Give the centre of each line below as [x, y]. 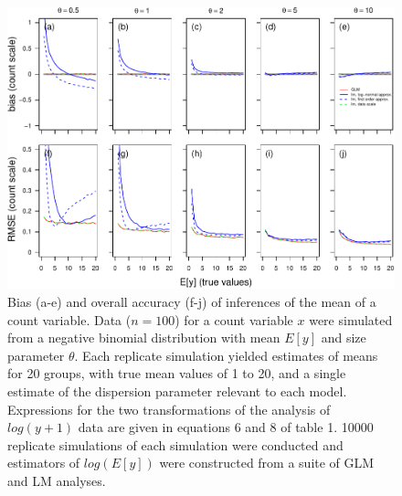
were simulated [351, 319]
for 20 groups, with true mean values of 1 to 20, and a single [177, 373]
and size [344, 338]
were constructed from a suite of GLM [267, 463]
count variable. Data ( [69, 319]
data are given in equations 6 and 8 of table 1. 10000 [226, 427]
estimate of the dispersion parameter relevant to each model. [177, 391]
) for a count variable [234, 319]
